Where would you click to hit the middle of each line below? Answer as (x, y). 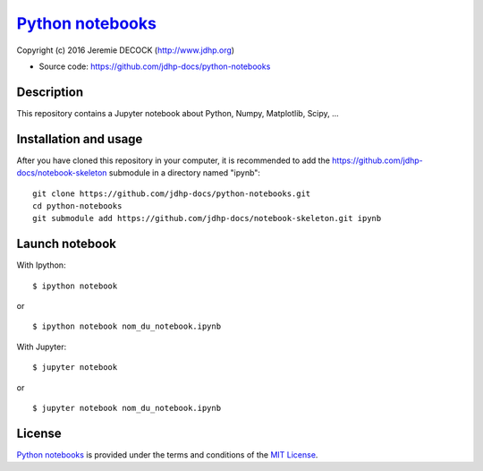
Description (50, 92)
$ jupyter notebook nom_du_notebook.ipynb (127, 408)
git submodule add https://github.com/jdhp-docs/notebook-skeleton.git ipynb (207, 218)
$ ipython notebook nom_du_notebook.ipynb (127, 326)
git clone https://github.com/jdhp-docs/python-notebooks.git (172, 193)
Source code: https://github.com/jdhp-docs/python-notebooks (155, 66)
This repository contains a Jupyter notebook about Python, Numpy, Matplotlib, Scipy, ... (178, 113)
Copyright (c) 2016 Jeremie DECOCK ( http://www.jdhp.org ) (126, 50)
